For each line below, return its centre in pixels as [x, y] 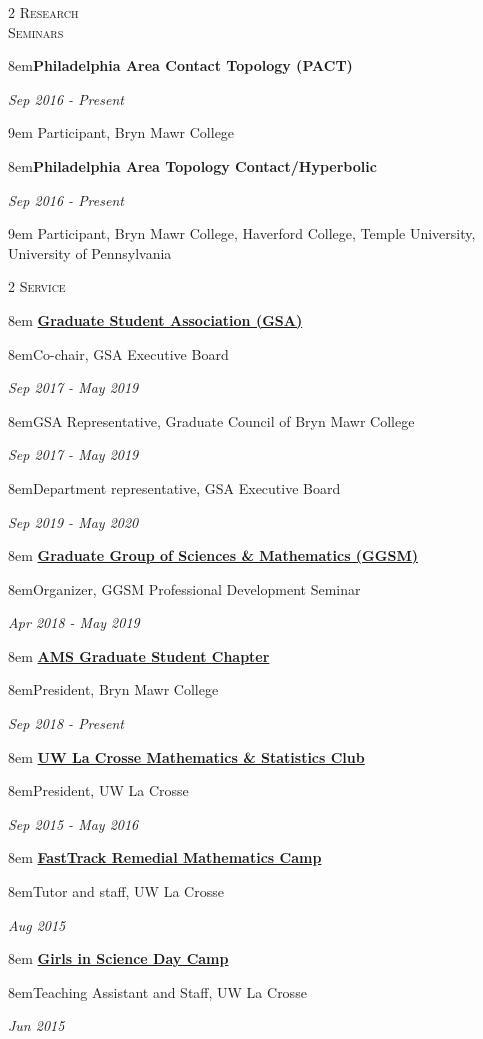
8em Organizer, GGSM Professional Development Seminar [184, 588]
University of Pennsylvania [90, 252]
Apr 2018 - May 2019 [74, 622]
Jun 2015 [36, 1025]
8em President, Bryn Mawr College [113, 689]
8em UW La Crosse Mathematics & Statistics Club [186, 756]
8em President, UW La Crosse [98, 790]
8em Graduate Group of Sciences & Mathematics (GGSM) [213, 555]
